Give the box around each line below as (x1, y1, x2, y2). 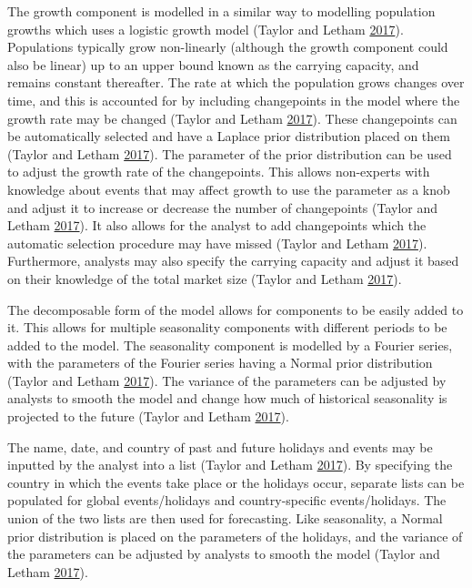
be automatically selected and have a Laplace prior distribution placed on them (7, 127, 450, 146)
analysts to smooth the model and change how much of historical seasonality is (7, 389, 447, 408)
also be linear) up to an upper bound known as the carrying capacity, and (7, 55, 419, 74)
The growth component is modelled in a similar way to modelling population (7, 2, 436, 20)
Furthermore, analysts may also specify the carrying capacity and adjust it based (7, 251, 459, 270)
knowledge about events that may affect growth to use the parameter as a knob (7, 179, 450, 198)
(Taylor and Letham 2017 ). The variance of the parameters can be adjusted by (7, 370, 447, 390)
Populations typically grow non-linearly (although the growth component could (7, 37, 448, 56)
